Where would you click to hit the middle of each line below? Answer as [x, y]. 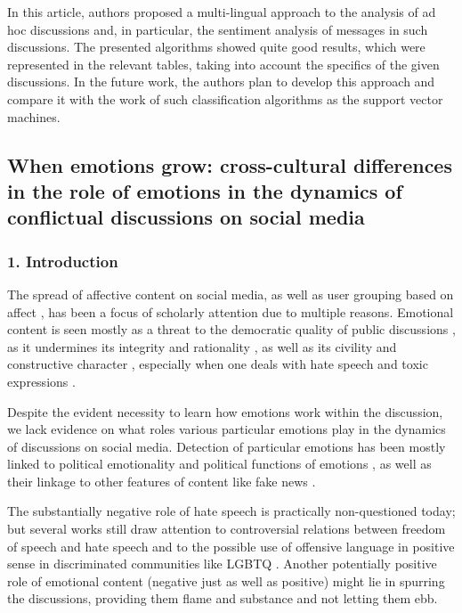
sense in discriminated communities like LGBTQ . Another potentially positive [222, 564]
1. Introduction [63, 261]
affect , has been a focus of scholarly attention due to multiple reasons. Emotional [231, 311]
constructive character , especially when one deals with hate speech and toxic [218, 364]
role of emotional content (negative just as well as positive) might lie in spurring [226, 580]
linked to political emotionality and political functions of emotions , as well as [219, 464]
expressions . [41, 381]
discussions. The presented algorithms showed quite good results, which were [216, 47]
